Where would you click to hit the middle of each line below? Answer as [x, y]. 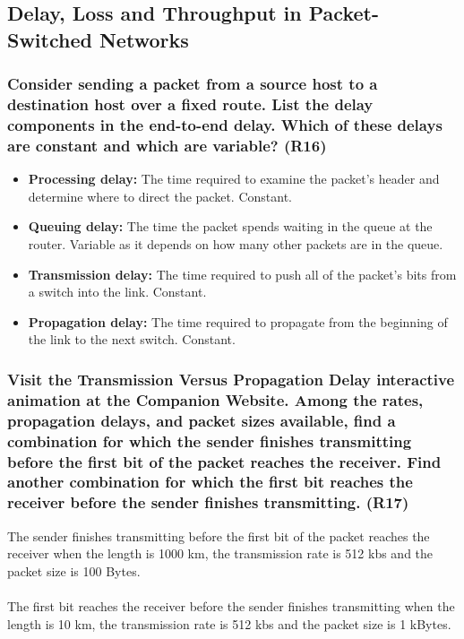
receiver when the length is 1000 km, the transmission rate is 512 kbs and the [220, 553]
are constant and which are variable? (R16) [167, 145]
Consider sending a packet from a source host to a [193, 84]
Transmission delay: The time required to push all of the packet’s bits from [242, 274]
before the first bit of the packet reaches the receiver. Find [224, 461]
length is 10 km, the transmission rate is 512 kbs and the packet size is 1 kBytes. [229, 623]
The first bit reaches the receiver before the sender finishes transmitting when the [231, 606]
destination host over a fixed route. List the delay [190, 104]
